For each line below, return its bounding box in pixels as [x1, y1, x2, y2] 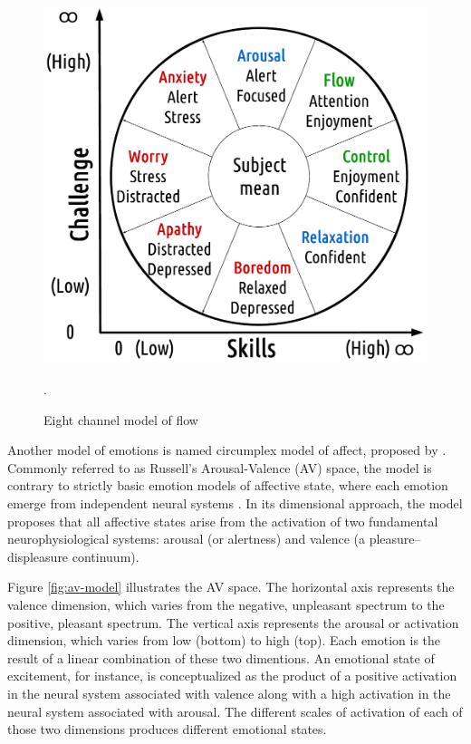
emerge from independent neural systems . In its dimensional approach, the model [7, 494, 463, 513]
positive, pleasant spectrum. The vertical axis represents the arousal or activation [7, 613, 459, 632]
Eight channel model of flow [43, 410, 198, 429]
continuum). [72, 546, 139, 565]
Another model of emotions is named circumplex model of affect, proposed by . [7, 440, 447, 459]
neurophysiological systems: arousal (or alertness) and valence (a [7, 529, 366, 548]
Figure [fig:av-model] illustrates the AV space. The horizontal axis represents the [7, 577, 455, 596]
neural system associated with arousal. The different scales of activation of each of [7, 701, 463, 720]
